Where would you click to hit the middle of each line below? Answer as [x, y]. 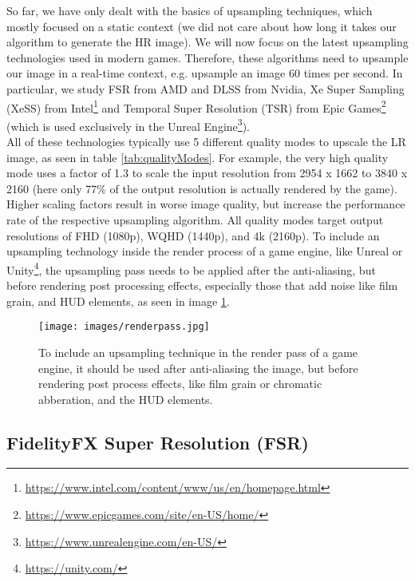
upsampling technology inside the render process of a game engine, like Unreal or [205, 251]
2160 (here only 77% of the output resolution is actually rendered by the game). [202, 188]
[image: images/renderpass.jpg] [124, 327]
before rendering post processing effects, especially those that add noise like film [202, 285]
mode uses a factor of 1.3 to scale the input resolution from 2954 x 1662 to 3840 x [207, 173]
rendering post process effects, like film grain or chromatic [180, 384]
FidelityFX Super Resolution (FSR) [158, 442]
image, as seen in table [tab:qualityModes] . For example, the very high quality [198, 157]
